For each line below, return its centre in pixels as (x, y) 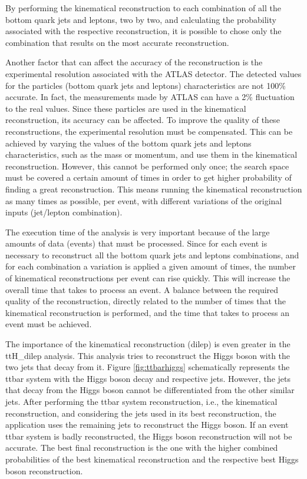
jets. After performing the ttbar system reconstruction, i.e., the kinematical (141, 401)
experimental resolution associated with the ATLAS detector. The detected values (153, 73)
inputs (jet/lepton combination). (64, 212)
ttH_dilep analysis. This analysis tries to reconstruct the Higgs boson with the (148, 355)
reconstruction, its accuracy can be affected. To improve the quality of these (143, 120)
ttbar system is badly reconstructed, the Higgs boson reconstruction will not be (149, 436)
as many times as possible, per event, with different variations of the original (144, 200)
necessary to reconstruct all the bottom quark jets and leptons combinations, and (152, 255)
